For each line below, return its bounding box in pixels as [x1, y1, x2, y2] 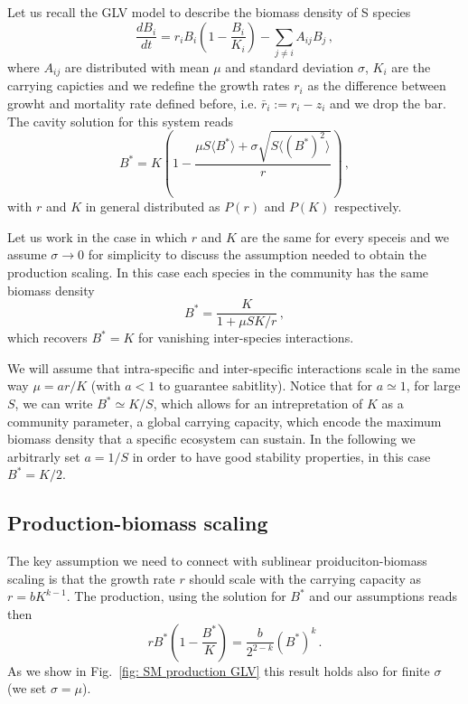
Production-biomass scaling [7, 509, 268, 537]
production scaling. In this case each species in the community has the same [7, 262, 429, 281]
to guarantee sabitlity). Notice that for [158, 376, 373, 395]
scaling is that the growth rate [7, 568, 175, 587]
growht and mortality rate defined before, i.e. [7, 93, 257, 112]
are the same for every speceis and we [240, 227, 450, 246]
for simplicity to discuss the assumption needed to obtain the [88, 245, 426, 264]
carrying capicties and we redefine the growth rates [7, 76, 290, 95]
